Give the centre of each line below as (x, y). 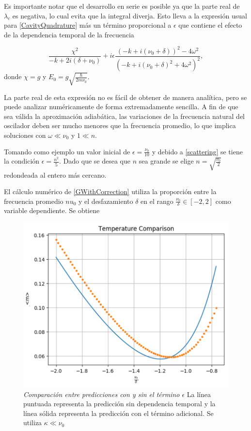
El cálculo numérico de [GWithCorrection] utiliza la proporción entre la (110, 191)
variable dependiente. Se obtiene (52, 210)
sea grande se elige (166, 161)
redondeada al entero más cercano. (55, 175)
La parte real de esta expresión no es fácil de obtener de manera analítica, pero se (125, 97)
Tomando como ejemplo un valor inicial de (67, 151)
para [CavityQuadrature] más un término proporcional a (88, 25)
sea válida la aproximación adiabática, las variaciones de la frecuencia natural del (124, 116)
